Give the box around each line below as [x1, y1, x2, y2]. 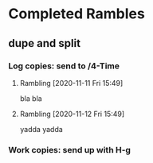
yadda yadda [19, 124, 64, 134]
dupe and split [8, 37, 81, 50]
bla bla [19, 93, 42, 103]
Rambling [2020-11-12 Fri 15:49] [19, 109, 125, 118]
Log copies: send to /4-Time [8, 60, 120, 72]
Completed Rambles [8, 5, 145, 23]
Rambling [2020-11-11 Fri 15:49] [19, 78, 124, 87]
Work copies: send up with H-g [8, 144, 131, 155]
